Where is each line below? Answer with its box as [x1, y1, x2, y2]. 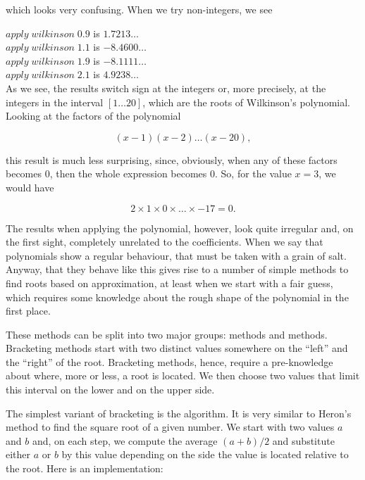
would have [6, 179, 54, 194]
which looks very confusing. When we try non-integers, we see [6, 2, 273, 16]
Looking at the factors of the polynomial [6, 108, 181, 123]
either [6, 447, 31, 462]
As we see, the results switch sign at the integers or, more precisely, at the [6, 80, 326, 95]
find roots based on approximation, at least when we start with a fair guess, [6, 275, 333, 290]
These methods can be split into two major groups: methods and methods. [6, 327, 328, 341]
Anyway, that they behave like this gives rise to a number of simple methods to [6, 262, 349, 277]
